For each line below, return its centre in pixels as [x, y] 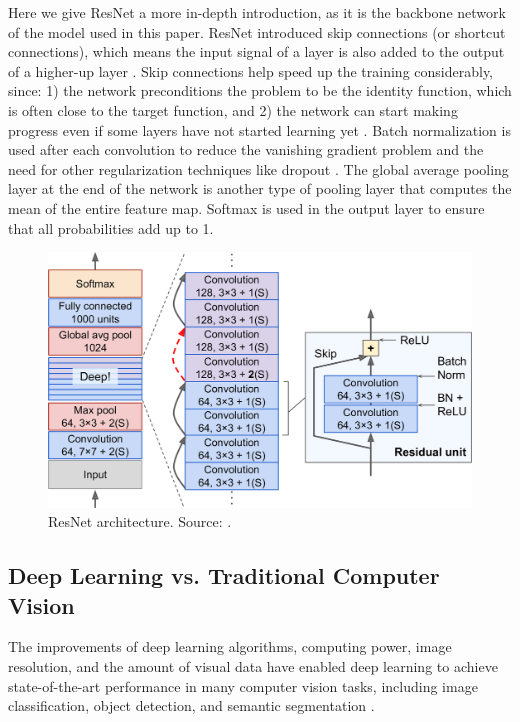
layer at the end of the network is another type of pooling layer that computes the [260, 188]
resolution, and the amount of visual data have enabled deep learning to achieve [253, 665]
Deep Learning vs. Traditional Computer [224, 575]
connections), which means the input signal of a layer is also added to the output [256, 51]
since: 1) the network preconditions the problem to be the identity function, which [260, 90]
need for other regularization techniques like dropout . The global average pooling [258, 168]
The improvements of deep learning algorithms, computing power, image [230, 646]
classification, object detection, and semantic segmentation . [191, 705]
